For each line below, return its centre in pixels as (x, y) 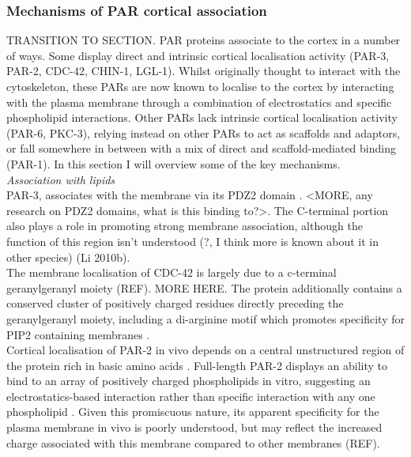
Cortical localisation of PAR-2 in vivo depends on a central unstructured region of (205, 350)
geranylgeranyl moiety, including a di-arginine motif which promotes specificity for (205, 318)
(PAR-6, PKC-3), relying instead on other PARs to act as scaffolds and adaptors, (204, 132)
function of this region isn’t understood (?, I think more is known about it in (193, 241)
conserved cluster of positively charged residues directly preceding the (175, 303)
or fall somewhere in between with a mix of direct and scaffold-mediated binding (201, 148)
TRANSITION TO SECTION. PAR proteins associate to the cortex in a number (204, 40)
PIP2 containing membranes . (78, 334)
